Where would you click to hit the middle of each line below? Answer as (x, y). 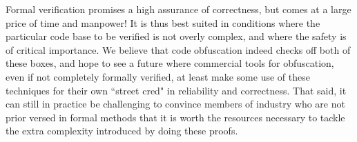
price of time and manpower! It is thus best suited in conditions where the (163, 22)
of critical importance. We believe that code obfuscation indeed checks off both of (178, 49)
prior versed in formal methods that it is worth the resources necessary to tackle (175, 117)
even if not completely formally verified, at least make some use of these (158, 76)
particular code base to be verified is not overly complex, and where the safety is (176, 36)
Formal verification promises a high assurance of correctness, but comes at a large (178, 9)
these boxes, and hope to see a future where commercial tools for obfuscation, (170, 63)
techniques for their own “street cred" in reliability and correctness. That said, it (176, 90)
